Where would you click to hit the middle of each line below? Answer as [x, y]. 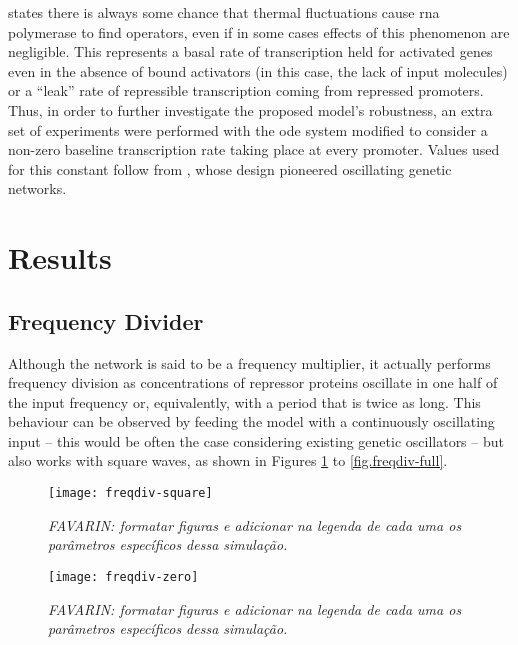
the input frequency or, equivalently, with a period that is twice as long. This [244, 401]
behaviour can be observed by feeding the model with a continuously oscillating [251, 421]
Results [60, 257]
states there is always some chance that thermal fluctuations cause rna [224, 12]
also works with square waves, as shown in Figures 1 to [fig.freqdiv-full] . [228, 460]
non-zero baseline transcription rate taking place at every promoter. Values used [254, 149]
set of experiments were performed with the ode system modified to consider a [248, 129]
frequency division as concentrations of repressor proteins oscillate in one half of [253, 382]
